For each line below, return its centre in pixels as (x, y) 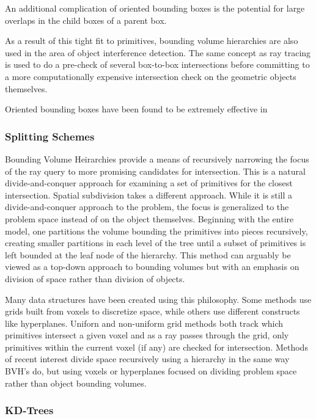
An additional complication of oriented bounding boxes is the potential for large (155, 8)
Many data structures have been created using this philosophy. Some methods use (158, 299)
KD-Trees (29, 410)
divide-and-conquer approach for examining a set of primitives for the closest (149, 183)
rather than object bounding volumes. (76, 383)
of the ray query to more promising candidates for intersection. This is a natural (155, 171)
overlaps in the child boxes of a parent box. (86, 20)
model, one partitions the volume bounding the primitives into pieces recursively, (156, 231)
